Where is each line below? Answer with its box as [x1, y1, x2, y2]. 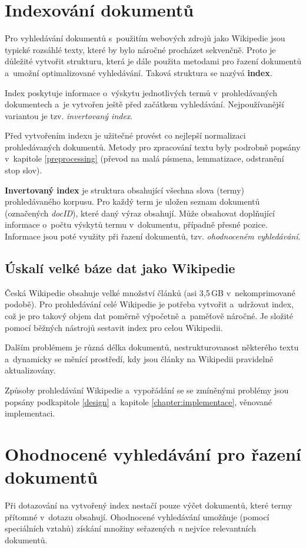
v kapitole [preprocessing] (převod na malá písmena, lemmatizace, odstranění [5, 152, 284, 165]
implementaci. [5, 407, 55, 419]
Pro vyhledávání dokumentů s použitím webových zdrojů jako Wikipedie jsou [5, 32, 285, 44]
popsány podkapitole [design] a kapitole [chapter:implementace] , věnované [5, 395, 272, 408]
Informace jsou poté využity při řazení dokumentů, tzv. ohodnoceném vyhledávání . [5, 230, 301, 242]
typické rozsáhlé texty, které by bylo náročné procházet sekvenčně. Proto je [5, 43, 276, 55]
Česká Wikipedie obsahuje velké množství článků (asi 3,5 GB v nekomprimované [5, 286, 295, 298]
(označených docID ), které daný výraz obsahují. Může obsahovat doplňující [5, 206, 275, 219]
